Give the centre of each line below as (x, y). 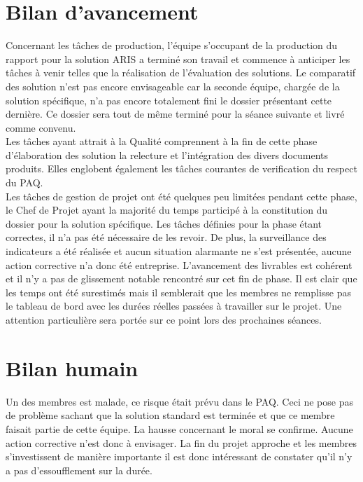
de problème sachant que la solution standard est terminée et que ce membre (170, 415)
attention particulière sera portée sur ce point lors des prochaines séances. (164, 319)
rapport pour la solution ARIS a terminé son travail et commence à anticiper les (178, 58)
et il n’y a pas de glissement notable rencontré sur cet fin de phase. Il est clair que (181, 278)
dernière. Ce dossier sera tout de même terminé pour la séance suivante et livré (175, 114)
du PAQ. (24, 183)
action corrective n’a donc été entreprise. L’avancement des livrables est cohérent (179, 264)
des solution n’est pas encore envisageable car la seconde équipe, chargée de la (173, 86)
